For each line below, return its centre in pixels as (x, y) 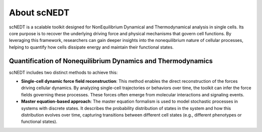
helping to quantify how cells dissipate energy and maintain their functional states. (91, 47)
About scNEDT (39, 13)
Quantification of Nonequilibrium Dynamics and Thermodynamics (111, 61)
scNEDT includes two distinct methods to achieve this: (63, 72)
